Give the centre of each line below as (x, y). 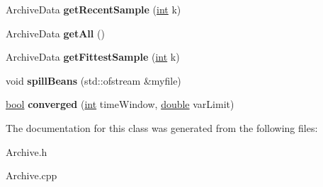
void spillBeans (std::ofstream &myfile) (93, 80)
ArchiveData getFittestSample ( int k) (93, 57)
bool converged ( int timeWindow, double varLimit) (120, 104)
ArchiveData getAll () (55, 33)
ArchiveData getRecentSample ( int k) (93, 9)
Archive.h (27, 151)
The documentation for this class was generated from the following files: (162, 127)
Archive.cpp (32, 175)
